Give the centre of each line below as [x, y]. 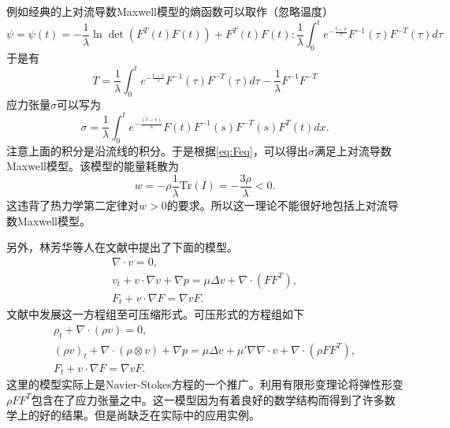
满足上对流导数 [353, 150]
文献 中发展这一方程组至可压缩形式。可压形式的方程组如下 [155, 314]
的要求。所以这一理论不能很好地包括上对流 [277, 205]
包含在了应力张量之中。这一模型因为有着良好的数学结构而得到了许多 [208, 399]
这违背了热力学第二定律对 [73, 205]
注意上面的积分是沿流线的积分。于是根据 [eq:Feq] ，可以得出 [157, 150]
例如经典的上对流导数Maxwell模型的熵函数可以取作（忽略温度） [170, 11]
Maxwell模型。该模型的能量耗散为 [93, 166]
